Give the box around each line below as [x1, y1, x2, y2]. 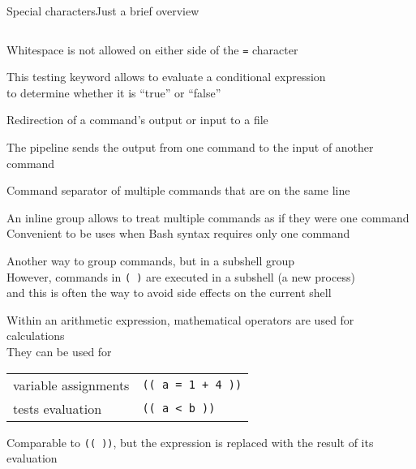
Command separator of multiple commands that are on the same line [6, 182, 350, 199]
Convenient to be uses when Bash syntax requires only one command [6, 225, 350, 242]
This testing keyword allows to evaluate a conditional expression [6, 68, 326, 85]
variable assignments [13, 375, 130, 394]
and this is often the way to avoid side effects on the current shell [6, 284, 332, 301]
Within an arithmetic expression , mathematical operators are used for [6, 311, 354, 328]
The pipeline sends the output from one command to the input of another [6, 139, 374, 156]
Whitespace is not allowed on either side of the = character [6, 41, 298, 58]
